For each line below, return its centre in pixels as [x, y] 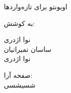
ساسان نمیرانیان [28, 49]
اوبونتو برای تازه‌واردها [36, 6]
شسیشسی [20, 84]
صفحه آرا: [18, 75]
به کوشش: [19, 23]
